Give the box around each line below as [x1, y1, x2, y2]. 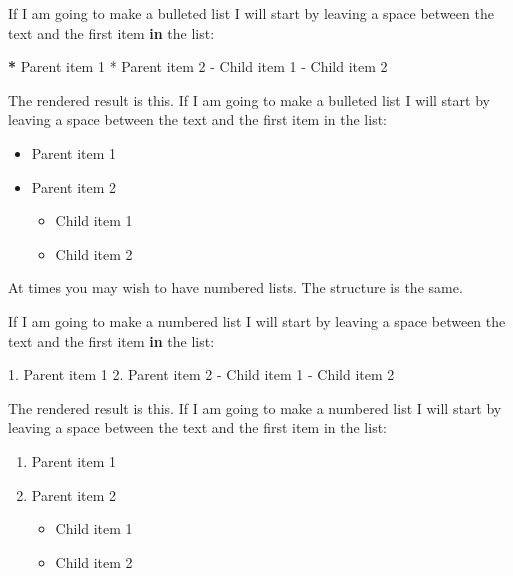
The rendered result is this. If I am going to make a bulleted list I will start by [8, 89, 490, 110]
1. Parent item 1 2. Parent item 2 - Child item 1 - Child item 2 [8, 364, 395, 385]
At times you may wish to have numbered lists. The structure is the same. [8, 277, 463, 298]
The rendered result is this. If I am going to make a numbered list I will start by [8, 397, 502, 418]
